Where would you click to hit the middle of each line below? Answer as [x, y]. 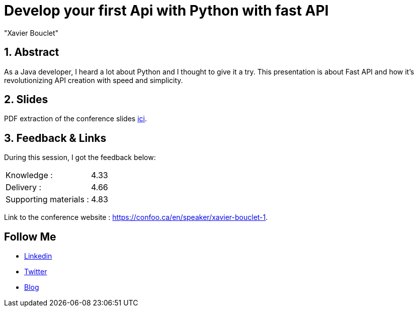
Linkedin [38, 256]
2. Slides [26, 100]
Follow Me [30, 237]
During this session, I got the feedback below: [80, 158]
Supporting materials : [47, 200]
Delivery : [24, 187]
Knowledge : [29, 175]
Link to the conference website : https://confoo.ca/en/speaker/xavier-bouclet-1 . [136, 217]
